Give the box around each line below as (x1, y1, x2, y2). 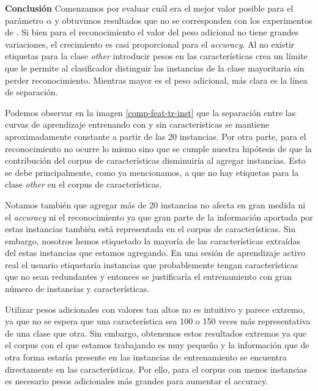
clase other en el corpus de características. (5, 178, 162, 191)
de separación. (5, 86, 58, 98)
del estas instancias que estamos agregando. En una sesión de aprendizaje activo (5, 246, 306, 259)
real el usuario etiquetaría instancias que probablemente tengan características (5, 258, 298, 271)
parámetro (5, 13, 44, 26)
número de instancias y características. (5, 282, 150, 295)
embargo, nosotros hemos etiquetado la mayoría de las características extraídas (5, 234, 300, 247)
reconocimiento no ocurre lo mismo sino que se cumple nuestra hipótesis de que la (5, 142, 312, 155)
